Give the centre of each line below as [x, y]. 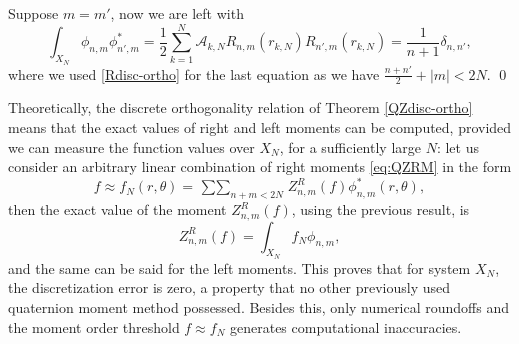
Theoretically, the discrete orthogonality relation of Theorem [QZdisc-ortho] [240, 107]
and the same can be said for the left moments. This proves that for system [239, 267]
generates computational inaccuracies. [346, 326]
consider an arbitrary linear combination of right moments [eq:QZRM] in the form [260, 166]
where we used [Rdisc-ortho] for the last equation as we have [194, 73]
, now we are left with [177, 13]
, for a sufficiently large [350, 146]
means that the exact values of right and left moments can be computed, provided [260, 127]
